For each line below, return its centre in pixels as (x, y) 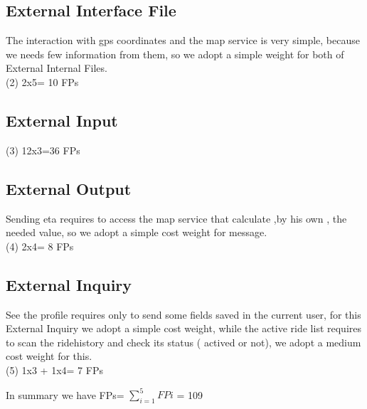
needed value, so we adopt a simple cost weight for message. (137, 232)
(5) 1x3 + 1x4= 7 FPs (54, 370)
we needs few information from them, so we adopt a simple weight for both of (175, 54)
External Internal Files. (57, 68)
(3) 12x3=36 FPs (43, 150)
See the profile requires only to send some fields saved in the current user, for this (183, 314)
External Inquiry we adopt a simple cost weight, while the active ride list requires (184, 328)
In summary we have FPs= (65, 394)
